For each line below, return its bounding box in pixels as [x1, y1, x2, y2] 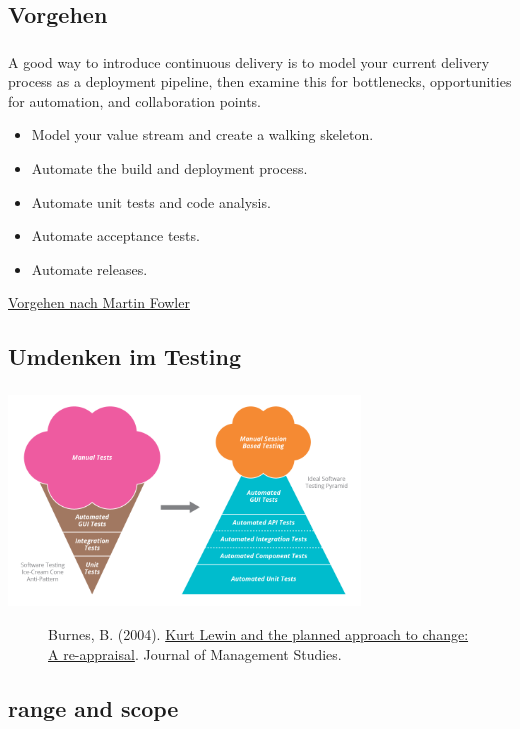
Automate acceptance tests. [31, 225, 200, 246]
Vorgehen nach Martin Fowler [8, 292, 190, 313]
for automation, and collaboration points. [8, 90, 261, 111]
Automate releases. [31, 258, 148, 279]
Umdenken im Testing [8, 341, 242, 372]
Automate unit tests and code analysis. [31, 191, 271, 212]
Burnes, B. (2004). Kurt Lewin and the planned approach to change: [48, 624, 469, 645]
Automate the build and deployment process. [31, 158, 308, 179]
